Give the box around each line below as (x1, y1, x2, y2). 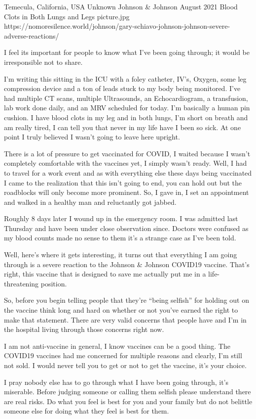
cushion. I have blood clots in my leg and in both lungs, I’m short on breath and (4, 112, 248, 122)
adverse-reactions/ (4, 30, 59, 41)
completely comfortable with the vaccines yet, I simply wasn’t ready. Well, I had (4, 158, 247, 168)
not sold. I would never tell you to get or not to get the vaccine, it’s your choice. (4, 360, 247, 370)
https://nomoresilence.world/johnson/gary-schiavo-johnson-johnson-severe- (4, 21, 230, 31)
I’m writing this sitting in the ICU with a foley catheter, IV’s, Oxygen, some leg (4, 73, 247, 84)
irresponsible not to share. (4, 56, 83, 67)
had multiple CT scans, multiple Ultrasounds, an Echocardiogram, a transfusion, (4, 93, 248, 103)
